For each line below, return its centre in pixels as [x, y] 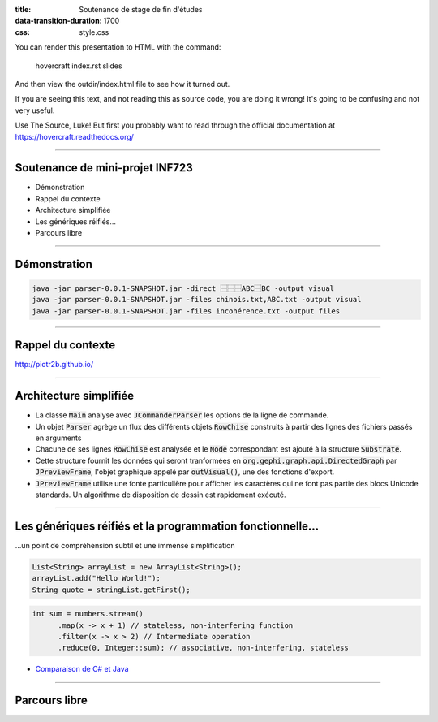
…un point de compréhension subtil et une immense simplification [125, 545]
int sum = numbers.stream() [88, 614]
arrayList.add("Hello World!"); [97, 578]
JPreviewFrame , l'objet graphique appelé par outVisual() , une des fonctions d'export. [185, 472]
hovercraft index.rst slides [79, 66]
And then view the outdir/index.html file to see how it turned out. [122, 84]
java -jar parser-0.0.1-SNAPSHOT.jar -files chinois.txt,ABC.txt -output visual [197, 300]
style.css [94, 32]
